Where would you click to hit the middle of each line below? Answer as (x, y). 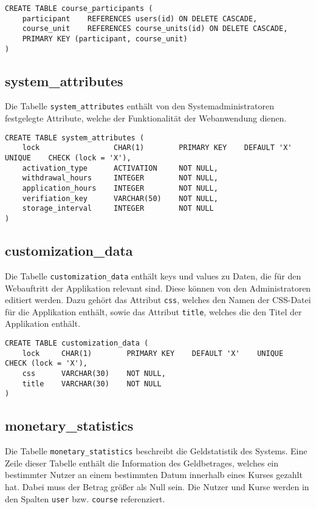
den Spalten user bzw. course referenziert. (85, 498)
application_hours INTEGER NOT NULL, (120, 189)
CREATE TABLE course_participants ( (79, 9)
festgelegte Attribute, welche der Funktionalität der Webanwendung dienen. (146, 118)
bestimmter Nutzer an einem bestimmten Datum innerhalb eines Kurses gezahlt (154, 475)
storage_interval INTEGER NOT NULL (118, 209)
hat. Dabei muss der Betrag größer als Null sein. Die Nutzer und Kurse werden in (157, 486)
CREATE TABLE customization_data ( (77, 343)
